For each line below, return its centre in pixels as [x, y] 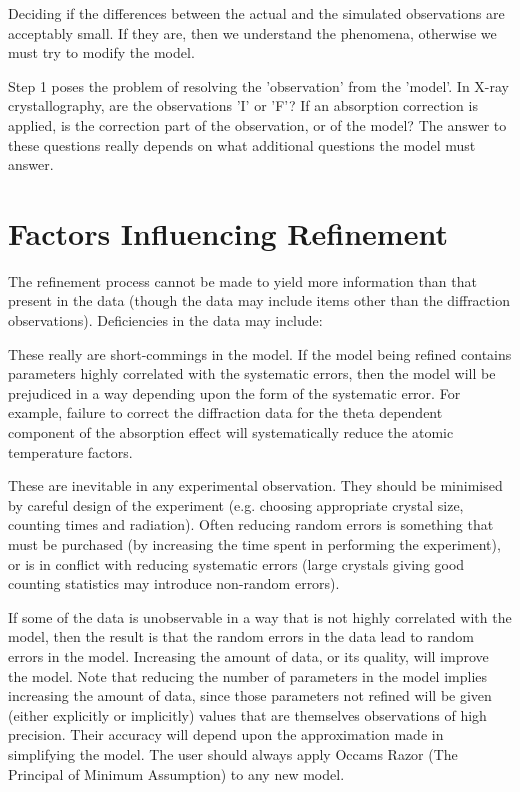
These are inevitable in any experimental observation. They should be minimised [255, 485]
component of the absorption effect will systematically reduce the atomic [231, 432]
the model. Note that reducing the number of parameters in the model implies [248, 675]
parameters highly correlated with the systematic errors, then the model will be [252, 373]
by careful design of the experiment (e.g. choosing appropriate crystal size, [236, 504]
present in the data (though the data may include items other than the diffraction [259, 300]
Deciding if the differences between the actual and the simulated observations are [256, 13]
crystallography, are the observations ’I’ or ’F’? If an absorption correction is [243, 105]
